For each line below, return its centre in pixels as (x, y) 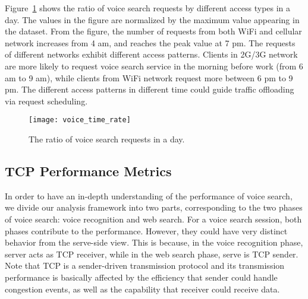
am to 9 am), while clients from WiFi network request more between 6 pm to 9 (149, 77)
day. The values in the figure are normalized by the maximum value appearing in (152, 19)
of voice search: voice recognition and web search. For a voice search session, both (153, 219)
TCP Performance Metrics (88, 171)
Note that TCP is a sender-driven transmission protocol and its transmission (145, 265)
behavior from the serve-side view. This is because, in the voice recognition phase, (154, 242)
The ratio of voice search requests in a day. (107, 139)
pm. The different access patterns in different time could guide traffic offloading (150, 89)
